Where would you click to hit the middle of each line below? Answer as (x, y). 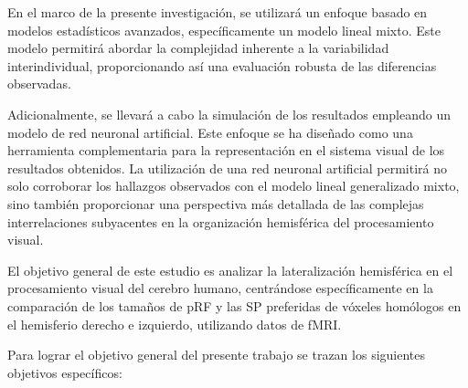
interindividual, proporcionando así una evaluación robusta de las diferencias (222, 65)
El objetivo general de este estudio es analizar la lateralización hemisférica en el (230, 270)
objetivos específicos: (65, 372)
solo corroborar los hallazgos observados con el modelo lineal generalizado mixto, (234, 186)
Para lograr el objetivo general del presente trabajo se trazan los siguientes (217, 355)
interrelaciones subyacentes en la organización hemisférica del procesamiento (221, 221)
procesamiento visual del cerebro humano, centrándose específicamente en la (220, 288)
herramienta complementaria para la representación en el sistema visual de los (226, 150)
